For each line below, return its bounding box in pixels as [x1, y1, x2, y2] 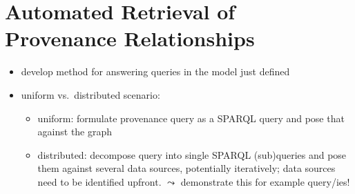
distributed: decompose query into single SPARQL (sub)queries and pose [37, 147, 347, 162]
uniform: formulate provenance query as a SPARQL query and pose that [37, 110, 345, 125]
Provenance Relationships [5, 24, 255, 52]
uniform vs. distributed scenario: [21, 87, 160, 101]
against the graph [37, 124, 113, 139]
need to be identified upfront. [37, 174, 162, 188]
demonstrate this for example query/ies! [180, 174, 350, 188]
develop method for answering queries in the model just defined [21, 64, 290, 79]
